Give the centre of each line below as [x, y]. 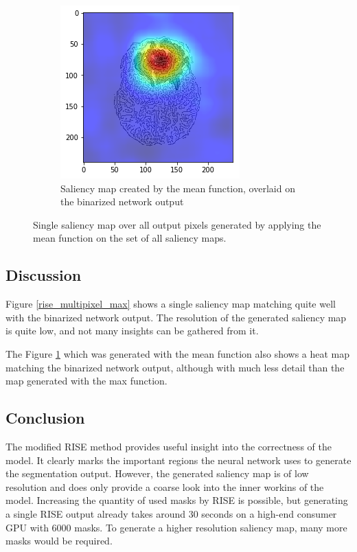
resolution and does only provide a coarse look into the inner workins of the [165, 486]
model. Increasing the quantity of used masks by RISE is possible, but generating [177, 500]
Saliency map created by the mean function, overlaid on [178, 188]
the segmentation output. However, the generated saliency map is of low [157, 473]
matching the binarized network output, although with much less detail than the [175, 367]
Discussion [44, 275]
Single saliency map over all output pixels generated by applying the [177, 224]
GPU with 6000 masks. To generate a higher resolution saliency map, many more [176, 527]
